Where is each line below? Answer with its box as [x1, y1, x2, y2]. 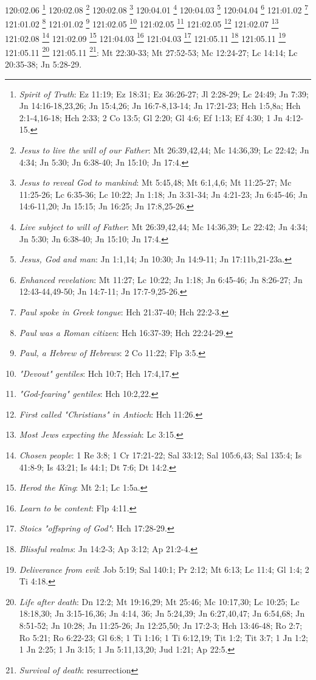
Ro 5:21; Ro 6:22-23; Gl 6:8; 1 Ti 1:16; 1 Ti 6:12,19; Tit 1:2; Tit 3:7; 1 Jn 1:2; [19, 631, 308, 643]
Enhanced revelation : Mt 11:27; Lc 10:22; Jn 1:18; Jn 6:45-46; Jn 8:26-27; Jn [19, 273, 303, 286]
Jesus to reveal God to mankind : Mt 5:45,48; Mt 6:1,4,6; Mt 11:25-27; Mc [19, 176, 292, 189]
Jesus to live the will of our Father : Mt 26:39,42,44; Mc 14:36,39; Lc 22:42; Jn [19, 143, 309, 156]
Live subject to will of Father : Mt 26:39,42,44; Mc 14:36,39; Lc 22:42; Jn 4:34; [19, 220, 308, 233]
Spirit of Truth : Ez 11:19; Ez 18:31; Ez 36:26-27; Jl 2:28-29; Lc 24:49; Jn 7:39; [19, 87, 309, 100]
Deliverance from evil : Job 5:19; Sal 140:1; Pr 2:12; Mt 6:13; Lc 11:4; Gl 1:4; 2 [19, 563, 309, 575]
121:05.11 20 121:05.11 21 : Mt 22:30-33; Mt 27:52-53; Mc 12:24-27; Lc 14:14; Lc [5, 44, 298, 58]
